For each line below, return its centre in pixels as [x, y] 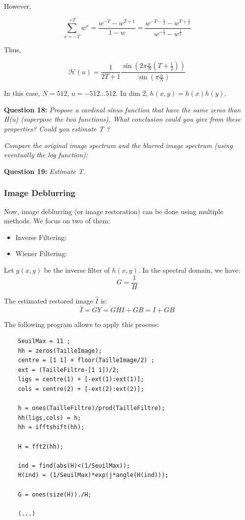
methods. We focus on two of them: [57, 221]
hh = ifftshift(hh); [51, 427]
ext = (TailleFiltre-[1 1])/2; [69, 370]
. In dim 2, [132, 93]
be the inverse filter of [77, 270]
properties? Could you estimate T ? [57, 128]
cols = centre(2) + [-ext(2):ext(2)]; [81, 389]
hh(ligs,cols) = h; [49, 418]
